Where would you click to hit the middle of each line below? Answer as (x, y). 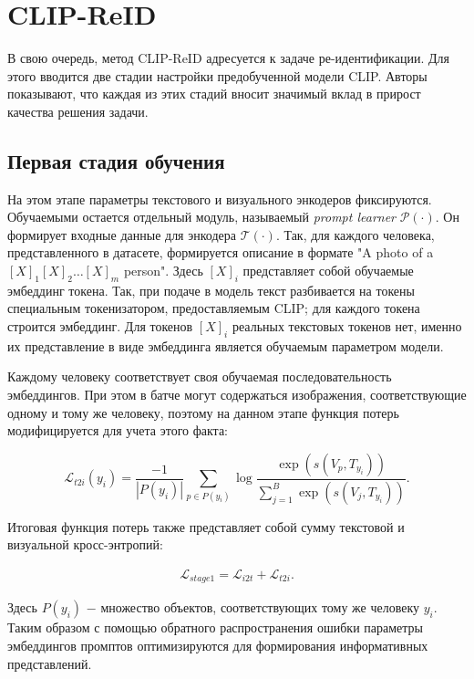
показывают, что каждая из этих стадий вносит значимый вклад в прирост (214, 94)
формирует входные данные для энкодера (122, 234)
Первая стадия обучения (116, 160)
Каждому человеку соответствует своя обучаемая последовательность (200, 376)
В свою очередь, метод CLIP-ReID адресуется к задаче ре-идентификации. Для (228, 58)
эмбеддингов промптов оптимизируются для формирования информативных (218, 645)
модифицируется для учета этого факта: (118, 430)
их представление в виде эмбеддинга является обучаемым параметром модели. (226, 345)
